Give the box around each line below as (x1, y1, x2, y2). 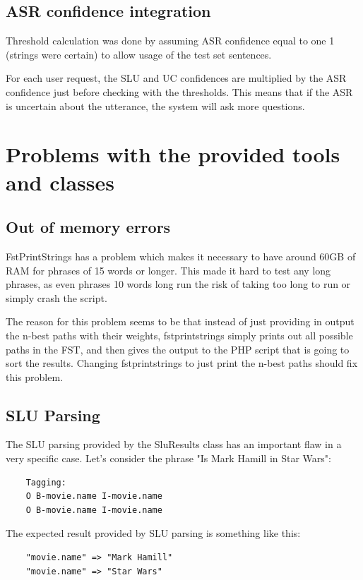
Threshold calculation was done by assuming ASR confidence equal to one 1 (6, 33, 335, 48)
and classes (6, 167, 114, 196)
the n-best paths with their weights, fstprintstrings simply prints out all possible (6, 327, 353, 342)
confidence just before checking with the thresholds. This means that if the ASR (6, 84, 353, 99)
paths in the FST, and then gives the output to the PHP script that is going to (6, 342, 350, 356)
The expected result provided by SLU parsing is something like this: (6, 526, 301, 540)
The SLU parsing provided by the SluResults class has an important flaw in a (6, 437, 342, 452)
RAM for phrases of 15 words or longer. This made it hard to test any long (6, 262, 331, 277)
